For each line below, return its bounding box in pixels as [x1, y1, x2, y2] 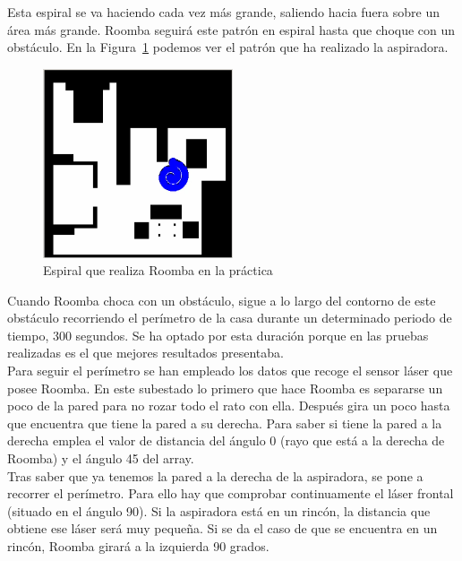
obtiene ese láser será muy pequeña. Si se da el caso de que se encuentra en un [7, 519, 438, 538]
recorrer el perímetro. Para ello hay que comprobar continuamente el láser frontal [7, 484, 454, 503]
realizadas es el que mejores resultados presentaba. [7, 343, 284, 362]
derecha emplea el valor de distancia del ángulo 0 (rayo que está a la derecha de [7, 431, 445, 450]
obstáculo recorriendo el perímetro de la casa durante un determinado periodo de [7, 308, 452, 327]
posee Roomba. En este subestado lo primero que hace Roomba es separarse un [7, 378, 443, 397]
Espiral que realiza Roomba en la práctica [43, 261, 273, 280]
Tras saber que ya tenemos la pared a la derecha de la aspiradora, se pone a [7, 466, 423, 485]
